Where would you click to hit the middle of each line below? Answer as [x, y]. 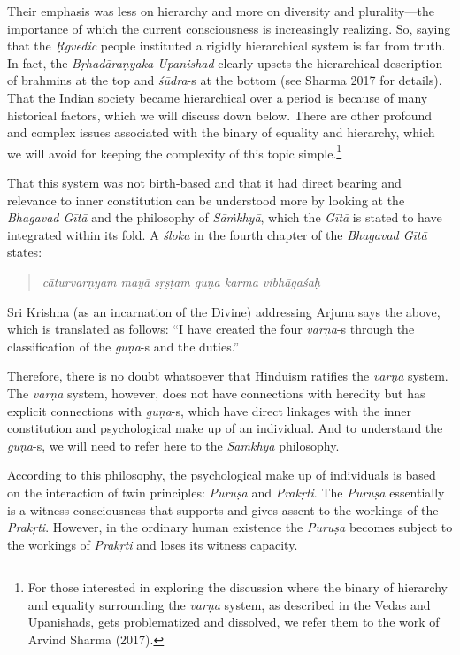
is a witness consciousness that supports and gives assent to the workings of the [223, 509]
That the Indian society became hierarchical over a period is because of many [218, 97]
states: [25, 252]
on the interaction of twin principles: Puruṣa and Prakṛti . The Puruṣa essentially [226, 492]
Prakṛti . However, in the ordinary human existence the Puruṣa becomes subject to [230, 527]
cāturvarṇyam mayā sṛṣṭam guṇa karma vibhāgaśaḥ [181, 281]
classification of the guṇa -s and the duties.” [123, 346]
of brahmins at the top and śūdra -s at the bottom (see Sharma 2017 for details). [225, 80]
